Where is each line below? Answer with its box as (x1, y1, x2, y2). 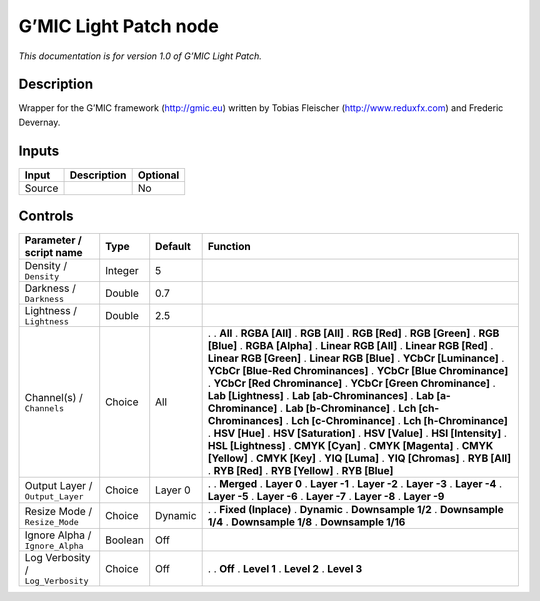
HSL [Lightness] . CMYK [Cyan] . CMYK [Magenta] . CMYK (207, 439, 494, 453)
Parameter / (24, 233, 82, 247)
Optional (137, 168, 180, 182)
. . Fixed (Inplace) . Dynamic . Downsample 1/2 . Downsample (207, 503, 504, 517)
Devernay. (18, 116, 61, 128)
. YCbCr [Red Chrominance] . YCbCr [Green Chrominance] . (207, 376, 496, 390)
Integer (105, 263, 139, 277)
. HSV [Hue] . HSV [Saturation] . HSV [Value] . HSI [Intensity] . (207, 426, 507, 440)
